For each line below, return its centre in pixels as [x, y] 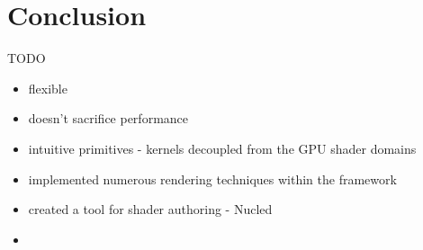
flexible [48, 88]
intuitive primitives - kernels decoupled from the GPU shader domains [222, 148]
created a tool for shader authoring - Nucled [150, 209]
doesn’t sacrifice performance [108, 118]
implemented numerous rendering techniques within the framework [212, 179]
